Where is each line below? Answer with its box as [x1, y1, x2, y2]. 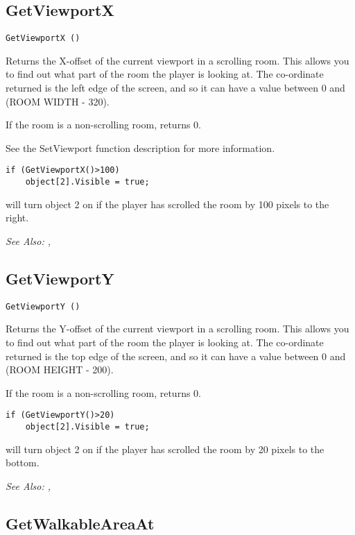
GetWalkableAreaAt [6, 512, 155, 534]
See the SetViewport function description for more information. [6, 140, 275, 155]
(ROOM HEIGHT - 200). [6, 362, 114, 377]
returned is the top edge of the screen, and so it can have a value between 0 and [6, 348, 346, 363]
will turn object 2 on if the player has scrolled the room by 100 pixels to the [6, 196, 329, 211]
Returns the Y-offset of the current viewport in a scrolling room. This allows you [6, 321, 349, 336]
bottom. [6, 455, 40, 470]
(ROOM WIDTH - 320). [6, 94, 110, 108]
